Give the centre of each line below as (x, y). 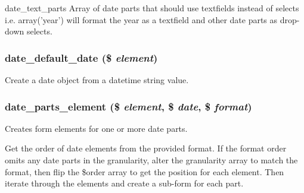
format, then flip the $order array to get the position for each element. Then (145, 171)
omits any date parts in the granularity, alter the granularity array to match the (151, 160)
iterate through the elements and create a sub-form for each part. (124, 183)
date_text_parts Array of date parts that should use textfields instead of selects (152, 8)
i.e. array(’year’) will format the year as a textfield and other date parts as (141, 19)
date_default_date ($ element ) (81, 57)
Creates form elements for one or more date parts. (96, 128)
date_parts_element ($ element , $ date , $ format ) (128, 106)
